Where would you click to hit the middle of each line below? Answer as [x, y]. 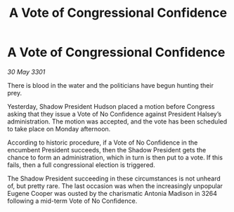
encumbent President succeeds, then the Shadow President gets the [107, 150]
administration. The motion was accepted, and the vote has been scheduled [117, 121]
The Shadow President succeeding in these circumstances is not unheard [114, 178]
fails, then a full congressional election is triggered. [82, 165]
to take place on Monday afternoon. [59, 128]
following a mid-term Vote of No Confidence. [72, 201]
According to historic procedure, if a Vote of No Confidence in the [103, 143]
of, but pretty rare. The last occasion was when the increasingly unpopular [115, 186]
